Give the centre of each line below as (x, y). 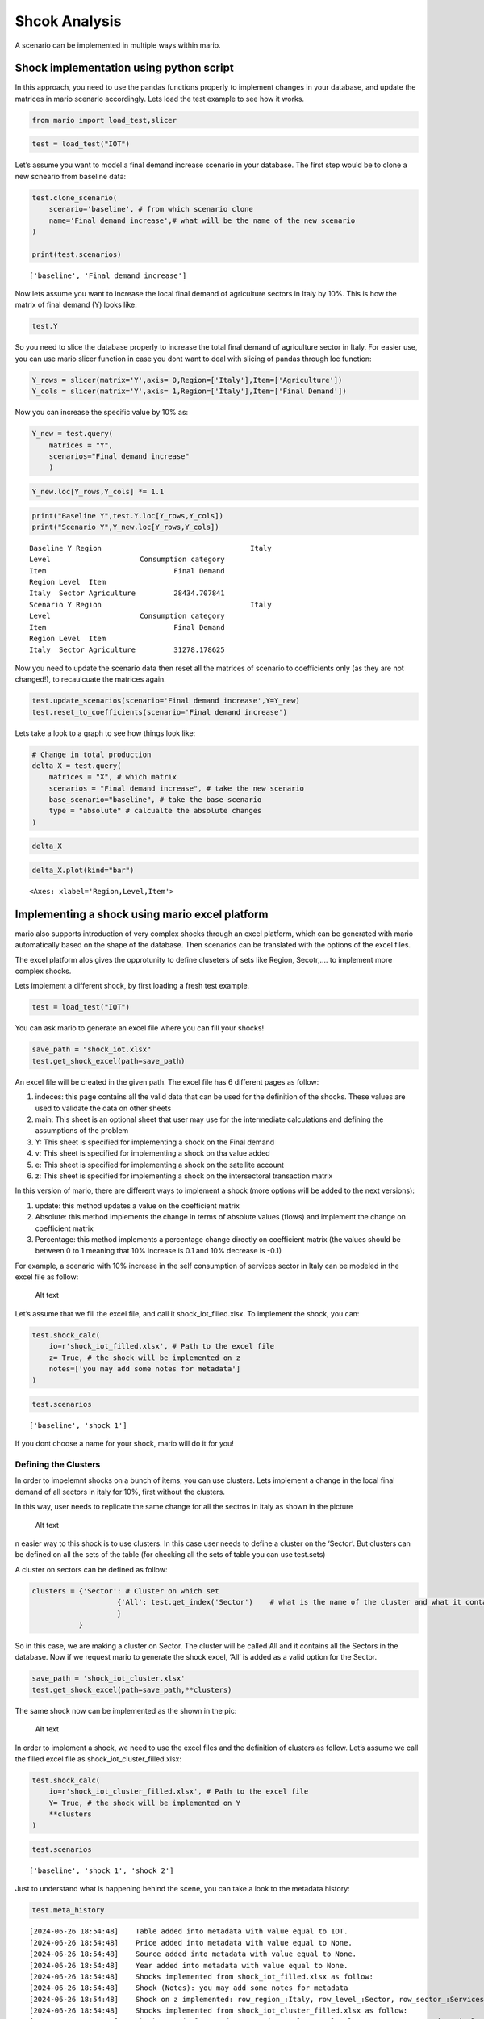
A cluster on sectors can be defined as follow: (91, 1569)
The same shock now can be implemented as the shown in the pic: (126, 1710)
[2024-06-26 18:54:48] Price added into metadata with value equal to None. (191, 1943)
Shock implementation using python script (124, 68)
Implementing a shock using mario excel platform (142, 914)
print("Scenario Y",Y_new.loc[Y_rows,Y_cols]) (125, 527)
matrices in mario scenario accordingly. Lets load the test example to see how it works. (160, 99)
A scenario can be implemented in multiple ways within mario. (118, 45)
